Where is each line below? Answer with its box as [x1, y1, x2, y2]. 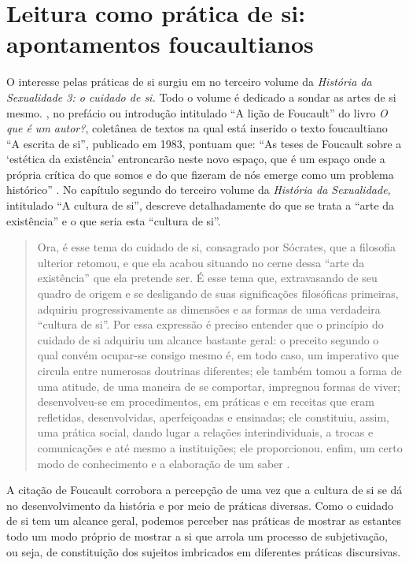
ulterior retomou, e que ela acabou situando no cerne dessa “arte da [37, 254, 365, 270]
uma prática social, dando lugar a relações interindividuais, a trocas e [37, 424, 374, 440]
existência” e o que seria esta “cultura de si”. [6, 212, 221, 229]
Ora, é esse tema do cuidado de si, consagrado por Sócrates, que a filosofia [37, 239, 396, 255]
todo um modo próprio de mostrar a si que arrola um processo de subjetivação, [6, 527, 388, 544]
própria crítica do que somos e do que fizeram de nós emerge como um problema [6, 165, 394, 182]
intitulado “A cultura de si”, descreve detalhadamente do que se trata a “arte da [6, 197, 395, 214]
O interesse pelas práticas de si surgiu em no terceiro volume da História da [6, 73, 372, 90]
